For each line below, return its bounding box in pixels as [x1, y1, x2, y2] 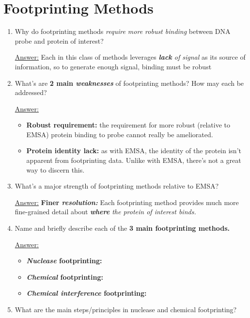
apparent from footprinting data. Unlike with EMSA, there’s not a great [26, 155, 241, 165]
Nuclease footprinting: [26, 255, 102, 266]
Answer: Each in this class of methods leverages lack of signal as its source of [15, 52, 246, 62]
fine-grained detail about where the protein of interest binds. [15, 207, 196, 217]
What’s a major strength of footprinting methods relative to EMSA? [15, 181, 219, 191]
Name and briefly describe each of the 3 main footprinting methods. [15, 223, 230, 233]
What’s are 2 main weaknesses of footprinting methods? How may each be [15, 78, 244, 88]
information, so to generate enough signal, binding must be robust [15, 61, 212, 71]
